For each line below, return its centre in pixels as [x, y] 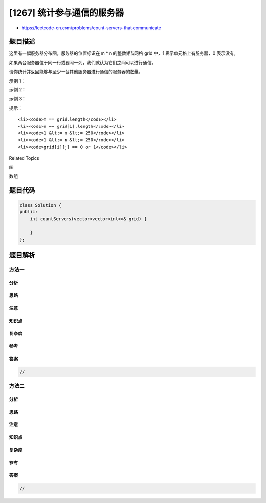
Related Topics [24, 158]
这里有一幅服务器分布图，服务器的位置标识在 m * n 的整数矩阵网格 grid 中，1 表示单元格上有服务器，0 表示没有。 [124, 53]
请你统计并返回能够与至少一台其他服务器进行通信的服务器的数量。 [76, 72]
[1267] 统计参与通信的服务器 [66, 13]
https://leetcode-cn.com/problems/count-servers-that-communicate [91, 28]
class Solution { [40, 205]
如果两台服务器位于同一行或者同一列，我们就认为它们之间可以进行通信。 [83, 62]
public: [29, 212]
